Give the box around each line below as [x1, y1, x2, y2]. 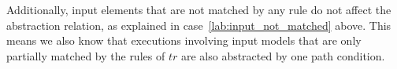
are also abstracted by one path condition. [180, 47, 385, 64]
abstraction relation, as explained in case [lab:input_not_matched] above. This [6, 16, 391, 33]
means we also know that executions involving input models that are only [6, 32, 362, 49]
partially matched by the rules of [6, 47, 165, 64]
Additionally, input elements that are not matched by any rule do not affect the [6, 2, 391, 17]
